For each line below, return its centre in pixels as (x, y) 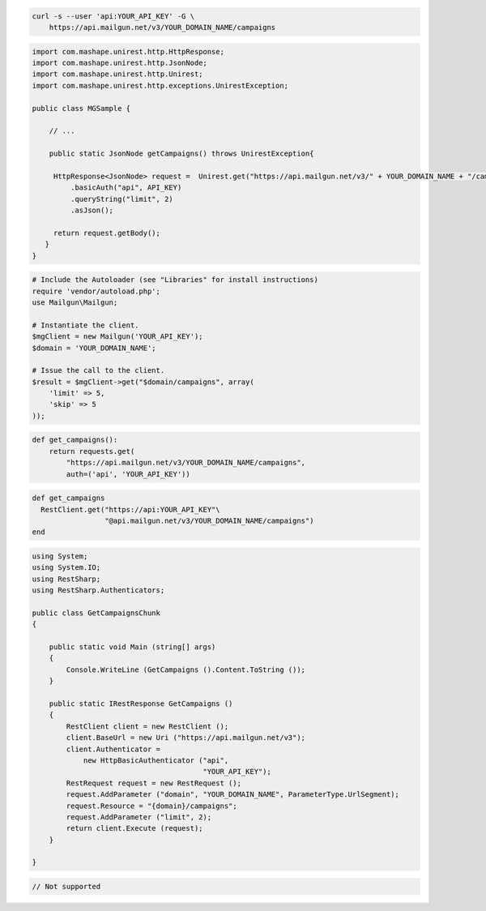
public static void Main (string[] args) (132, 647)
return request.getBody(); (107, 233)
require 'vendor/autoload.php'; (96, 291)
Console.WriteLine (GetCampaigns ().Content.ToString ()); (186, 669)
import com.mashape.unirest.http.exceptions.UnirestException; (160, 86)
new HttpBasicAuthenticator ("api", (156, 760)
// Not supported (66, 887)
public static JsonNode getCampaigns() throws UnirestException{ (181, 154)
